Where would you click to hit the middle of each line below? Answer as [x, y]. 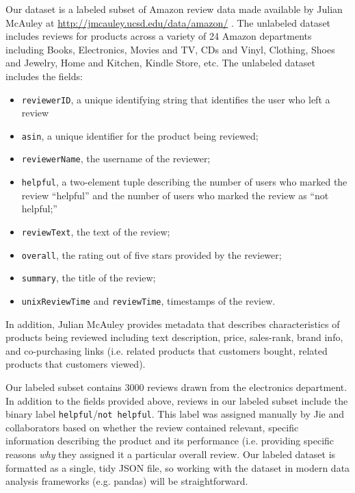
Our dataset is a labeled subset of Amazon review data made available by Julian [174, 9]
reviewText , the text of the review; [96, 231]
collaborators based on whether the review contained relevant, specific [152, 427]
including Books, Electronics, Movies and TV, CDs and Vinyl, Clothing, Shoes [170, 49]
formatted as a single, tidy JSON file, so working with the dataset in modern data [178, 467]
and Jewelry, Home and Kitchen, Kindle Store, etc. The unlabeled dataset [161, 63]
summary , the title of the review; [89, 278]
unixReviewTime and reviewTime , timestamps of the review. [148, 300]
